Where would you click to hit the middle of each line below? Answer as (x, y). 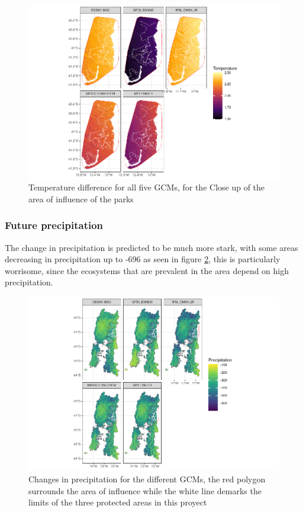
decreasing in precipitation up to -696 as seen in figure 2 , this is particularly (143, 259)
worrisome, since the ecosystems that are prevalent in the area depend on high (147, 270)
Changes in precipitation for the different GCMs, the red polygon (147, 479)
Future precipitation (54, 225)
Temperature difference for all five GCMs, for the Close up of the (147, 187)
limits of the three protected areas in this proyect (118, 502)
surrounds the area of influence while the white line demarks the (145, 490)
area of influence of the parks (81, 198)
